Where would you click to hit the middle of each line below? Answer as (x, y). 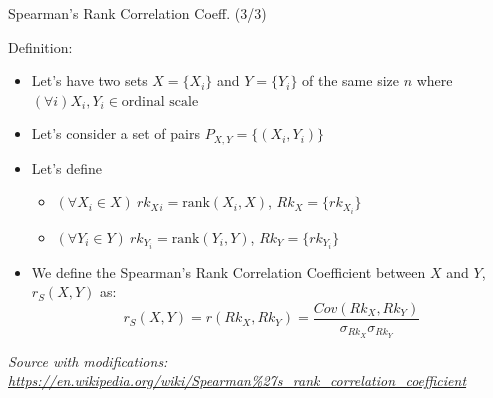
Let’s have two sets (89, 80)
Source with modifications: (88, 360)
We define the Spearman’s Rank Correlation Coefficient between (228, 271)
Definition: (40, 46)
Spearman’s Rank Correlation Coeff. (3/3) (137, 13)
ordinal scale (160, 101)
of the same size (350, 80)
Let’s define (67, 167)
